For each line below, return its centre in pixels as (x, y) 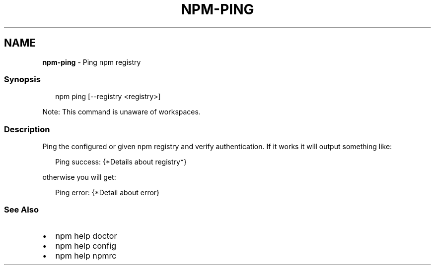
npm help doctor (86, 236)
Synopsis (22, 79)
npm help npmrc (86, 255)
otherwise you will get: (79, 177)
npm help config (86, 245)
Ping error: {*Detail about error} (108, 193)
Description (27, 129)
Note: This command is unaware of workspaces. (121, 112)
